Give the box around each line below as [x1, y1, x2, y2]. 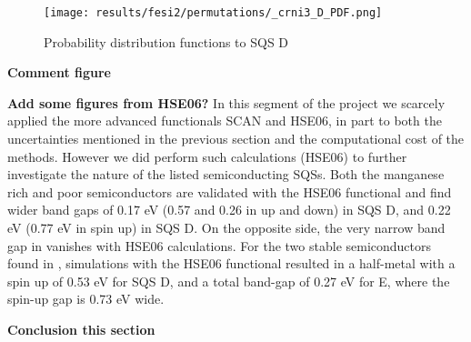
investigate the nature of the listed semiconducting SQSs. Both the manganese [7, 165, 445, 184]
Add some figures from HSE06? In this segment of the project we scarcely [7, 93, 446, 112]
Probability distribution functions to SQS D [44, 32, 289, 51]
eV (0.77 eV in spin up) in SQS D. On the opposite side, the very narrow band [7, 218, 446, 236]
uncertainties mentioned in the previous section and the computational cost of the [7, 129, 465, 148]
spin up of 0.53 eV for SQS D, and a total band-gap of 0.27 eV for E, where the [7, 271, 450, 290]
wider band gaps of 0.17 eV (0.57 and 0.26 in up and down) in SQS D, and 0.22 [7, 200, 451, 219]
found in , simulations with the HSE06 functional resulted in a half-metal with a [7, 254, 456, 273]
